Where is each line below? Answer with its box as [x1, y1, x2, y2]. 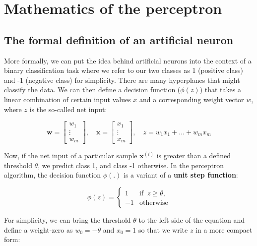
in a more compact [195, 224, 253, 235]
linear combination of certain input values [4, 94, 131, 104]
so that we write [138, 224, 188, 235]
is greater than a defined [156, 150, 231, 161]
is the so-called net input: [29, 104, 107, 114]
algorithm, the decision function [4, 170, 101, 180]
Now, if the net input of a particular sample [4, 150, 137, 161]
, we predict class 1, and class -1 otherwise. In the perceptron [38, 160, 224, 170]
